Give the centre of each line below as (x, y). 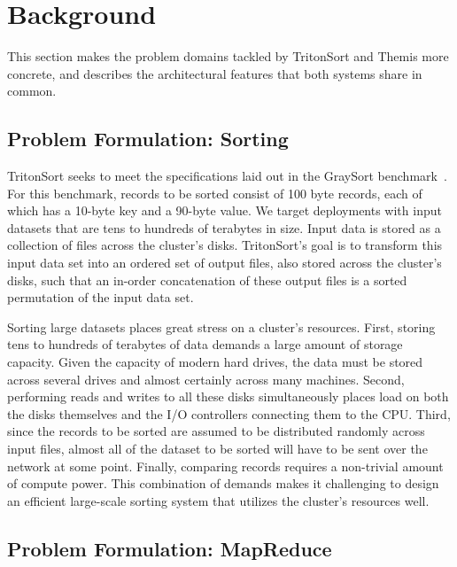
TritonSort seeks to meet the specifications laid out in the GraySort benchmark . (227, 176)
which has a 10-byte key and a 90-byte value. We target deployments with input (225, 210)
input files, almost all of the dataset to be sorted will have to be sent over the (217, 449)
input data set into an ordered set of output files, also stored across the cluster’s (225, 263)
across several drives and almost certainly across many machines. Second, (206, 379)
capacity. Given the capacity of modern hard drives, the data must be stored (215, 362)
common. (32, 91)
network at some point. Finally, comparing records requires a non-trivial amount (225, 466)
